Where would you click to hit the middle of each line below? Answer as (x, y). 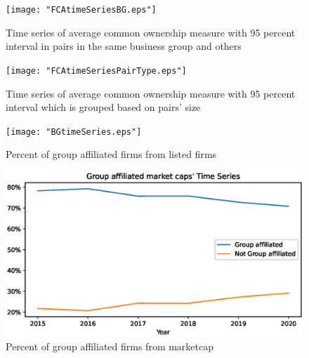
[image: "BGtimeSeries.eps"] (74, 132)
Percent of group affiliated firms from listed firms (111, 154)
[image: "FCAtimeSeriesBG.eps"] (81, 10)
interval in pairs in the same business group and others (124, 46)
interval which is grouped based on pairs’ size (103, 107)
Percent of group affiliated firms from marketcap (110, 346)
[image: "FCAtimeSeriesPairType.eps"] (96, 71)
